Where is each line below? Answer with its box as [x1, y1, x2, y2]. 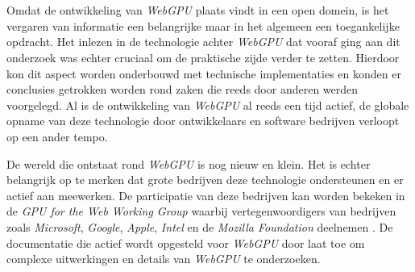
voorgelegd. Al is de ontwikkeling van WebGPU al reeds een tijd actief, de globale [6, 96, 409, 113]
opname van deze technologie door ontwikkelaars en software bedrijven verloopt [6, 112, 400, 129]
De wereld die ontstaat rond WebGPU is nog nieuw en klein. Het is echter [6, 155, 371, 172]
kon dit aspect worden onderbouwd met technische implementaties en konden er [6, 65, 401, 82]
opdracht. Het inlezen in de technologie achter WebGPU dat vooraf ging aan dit [6, 33, 400, 50]
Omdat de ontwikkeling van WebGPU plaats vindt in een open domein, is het [6, 2, 389, 19]
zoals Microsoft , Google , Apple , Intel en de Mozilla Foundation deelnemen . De [6, 218, 393, 235]
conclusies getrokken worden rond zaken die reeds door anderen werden [6, 81, 359, 98]
